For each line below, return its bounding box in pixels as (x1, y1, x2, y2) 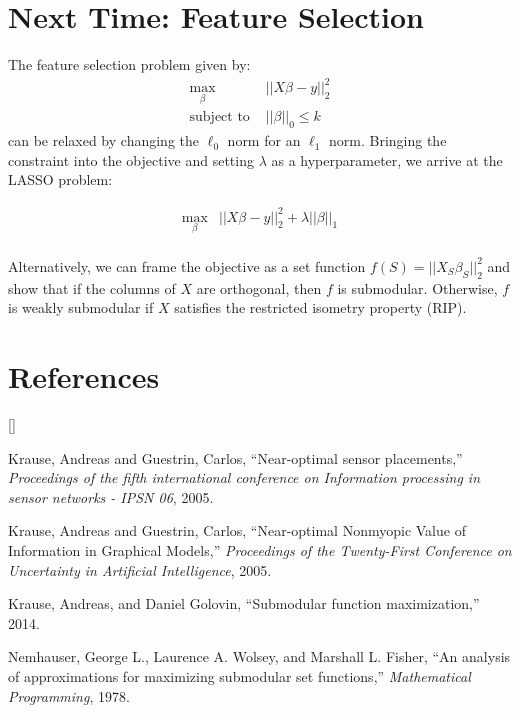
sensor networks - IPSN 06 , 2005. (8, 486, 214, 507)
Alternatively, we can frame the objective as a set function (8, 255, 366, 276)
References (8, 356, 160, 397)
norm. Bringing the (329, 130, 447, 151)
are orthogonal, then (196, 277, 322, 298)
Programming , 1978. (8, 685, 130, 706)
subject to (189, 110, 250, 125)
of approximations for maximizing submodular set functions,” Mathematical (8, 665, 471, 686)
